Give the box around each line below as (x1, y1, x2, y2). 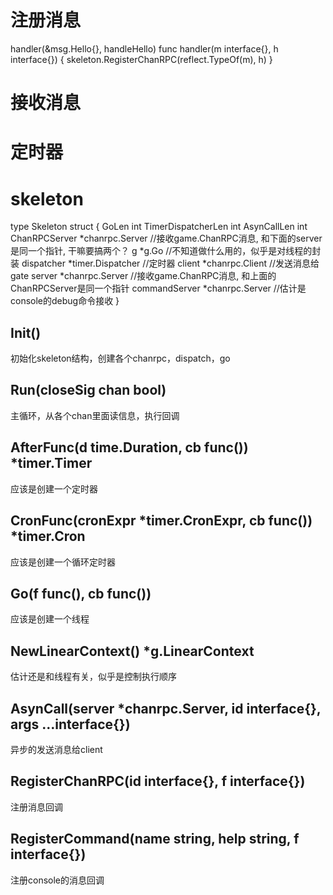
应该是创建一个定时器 (10, 482, 98, 495)
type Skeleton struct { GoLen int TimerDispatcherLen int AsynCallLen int (10, 221, 308, 233)
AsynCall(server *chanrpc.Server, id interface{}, (10, 700, 322, 717)
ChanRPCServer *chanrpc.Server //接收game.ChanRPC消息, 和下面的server (10, 232, 323, 245)
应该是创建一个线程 (10, 613, 90, 625)
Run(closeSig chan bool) (10, 382, 167, 399)
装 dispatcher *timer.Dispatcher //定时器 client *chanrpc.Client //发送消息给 (10, 257, 320, 270)
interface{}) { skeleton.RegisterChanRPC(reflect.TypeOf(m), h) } (10, 53, 273, 65)
